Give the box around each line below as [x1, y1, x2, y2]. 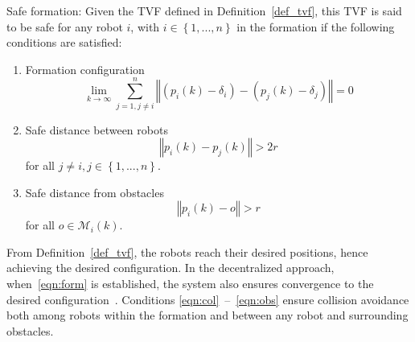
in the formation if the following [236, 18, 395, 35]
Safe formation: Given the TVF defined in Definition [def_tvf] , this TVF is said [6, 2, 402, 19]
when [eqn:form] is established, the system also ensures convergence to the [6, 275, 374, 292]
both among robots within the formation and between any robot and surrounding [6, 307, 409, 323]
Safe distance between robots [25, 121, 168, 138]
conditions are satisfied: [6, 34, 122, 51]
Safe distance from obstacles [25, 183, 164, 200]
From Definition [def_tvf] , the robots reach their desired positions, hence [6, 243, 368, 260]
